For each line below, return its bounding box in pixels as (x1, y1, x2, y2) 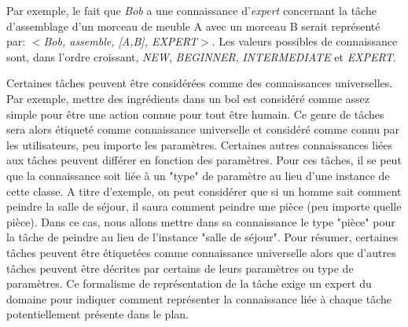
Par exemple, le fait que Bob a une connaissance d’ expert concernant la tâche (6, 2, 377, 18)
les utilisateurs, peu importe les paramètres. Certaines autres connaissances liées (6, 136, 393, 152)
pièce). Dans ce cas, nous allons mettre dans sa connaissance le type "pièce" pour (6, 213, 395, 230)
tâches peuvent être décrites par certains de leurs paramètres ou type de (6, 259, 354, 276)
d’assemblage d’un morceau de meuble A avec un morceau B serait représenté (6, 17, 380, 34)
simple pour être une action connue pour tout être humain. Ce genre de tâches (6, 105, 384, 122)
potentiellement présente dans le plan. (6, 306, 189, 322)
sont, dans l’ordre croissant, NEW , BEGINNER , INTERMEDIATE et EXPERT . (6, 48, 396, 64)
